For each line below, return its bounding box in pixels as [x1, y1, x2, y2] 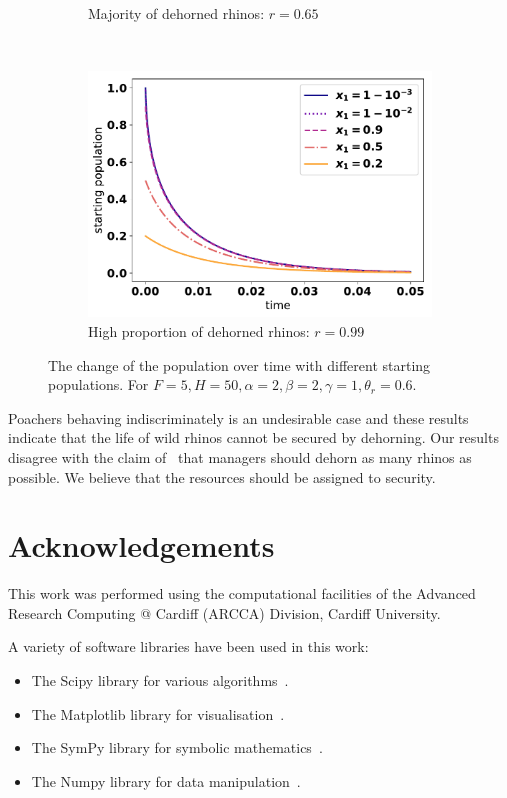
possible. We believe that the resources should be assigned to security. [8, 466, 436, 487]
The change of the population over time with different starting [48, 354, 431, 375]
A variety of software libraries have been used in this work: [8, 636, 369, 657]
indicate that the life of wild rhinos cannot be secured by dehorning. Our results [8, 427, 499, 448]
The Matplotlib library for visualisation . [31, 703, 285, 724]
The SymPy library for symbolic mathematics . [31, 737, 323, 758]
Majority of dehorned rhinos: [88, 3, 265, 23]
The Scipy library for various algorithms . [31, 670, 289, 691]
